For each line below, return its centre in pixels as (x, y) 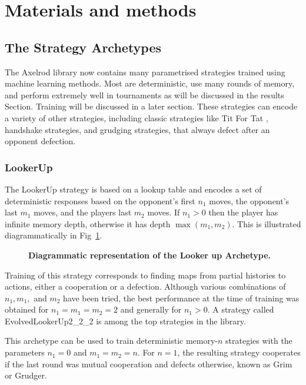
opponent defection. (40, 141)
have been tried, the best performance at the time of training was (181, 298)
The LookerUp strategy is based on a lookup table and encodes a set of (133, 189)
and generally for (151, 309)
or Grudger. (26, 375)
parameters (25, 352)
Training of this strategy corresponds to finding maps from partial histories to (145, 275)
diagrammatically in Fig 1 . (54, 235)
